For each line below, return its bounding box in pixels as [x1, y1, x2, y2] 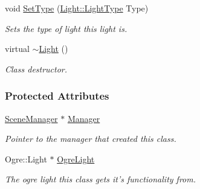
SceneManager [5, 112, 58, 124]
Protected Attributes [5, 88, 109, 103]
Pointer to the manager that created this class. [5, 132, 176, 145]
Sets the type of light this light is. [5, 22, 127, 34]
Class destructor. [5, 62, 68, 75]
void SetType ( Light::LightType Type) [5, 2, 149, 14]
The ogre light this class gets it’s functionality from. [5, 173, 196, 185]
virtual [5, 42, 30, 55]
